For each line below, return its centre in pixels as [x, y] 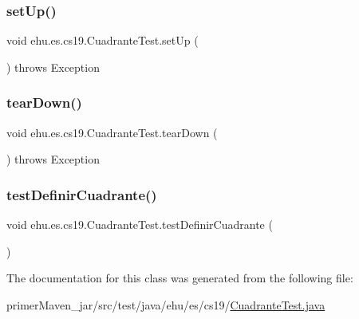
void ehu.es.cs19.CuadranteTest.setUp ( [103, 40]
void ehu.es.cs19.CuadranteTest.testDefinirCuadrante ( [140, 224]
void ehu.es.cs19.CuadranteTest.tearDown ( [112, 132]
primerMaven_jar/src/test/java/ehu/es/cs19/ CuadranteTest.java [166, 304]
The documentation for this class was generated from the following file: [180, 278]
